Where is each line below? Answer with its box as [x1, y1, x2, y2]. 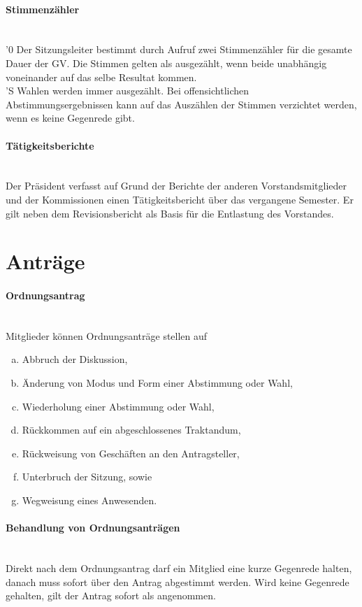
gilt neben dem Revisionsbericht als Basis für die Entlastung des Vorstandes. [6, 206, 334, 220]
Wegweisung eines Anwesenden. [22, 493, 157, 508]
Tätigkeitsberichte [6, 138, 94, 152]
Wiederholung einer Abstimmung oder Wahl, [22, 399, 215, 413]
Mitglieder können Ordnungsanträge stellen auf [6, 328, 208, 343]
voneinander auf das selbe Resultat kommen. [6, 69, 197, 84]
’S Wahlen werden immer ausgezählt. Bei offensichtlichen [6, 83, 249, 98]
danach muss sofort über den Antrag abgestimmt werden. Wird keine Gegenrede [6, 574, 349, 589]
